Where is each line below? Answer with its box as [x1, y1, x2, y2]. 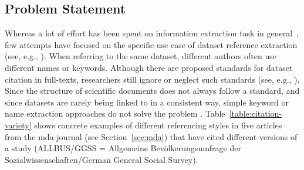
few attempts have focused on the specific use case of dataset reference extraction [5, 38, 298, 50]
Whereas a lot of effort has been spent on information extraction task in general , [5, 27, 299, 39]
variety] [5, 118, 32, 131]
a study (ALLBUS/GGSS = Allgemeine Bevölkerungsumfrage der [5, 142, 241, 154]
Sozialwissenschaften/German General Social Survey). [5, 153, 198, 165]
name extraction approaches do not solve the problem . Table [5, 107, 225, 120]
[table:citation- [229, 107, 282, 120]
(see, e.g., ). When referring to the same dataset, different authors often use [5, 50, 276, 62]
